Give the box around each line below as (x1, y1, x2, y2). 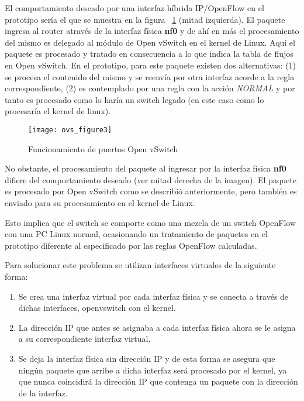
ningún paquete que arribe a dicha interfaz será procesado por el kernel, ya (18, 364, 287, 376)
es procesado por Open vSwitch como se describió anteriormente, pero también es (5, 185, 297, 197)
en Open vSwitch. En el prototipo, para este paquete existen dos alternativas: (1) (5, 59, 296, 71)
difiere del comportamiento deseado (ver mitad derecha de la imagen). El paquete (5, 173, 296, 186)
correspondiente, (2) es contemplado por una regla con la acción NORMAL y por (5, 82, 295, 94)
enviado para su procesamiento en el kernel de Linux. (5, 196, 195, 208)
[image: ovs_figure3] (28, 125, 112, 134)
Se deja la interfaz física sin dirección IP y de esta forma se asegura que (18, 352, 275, 364)
